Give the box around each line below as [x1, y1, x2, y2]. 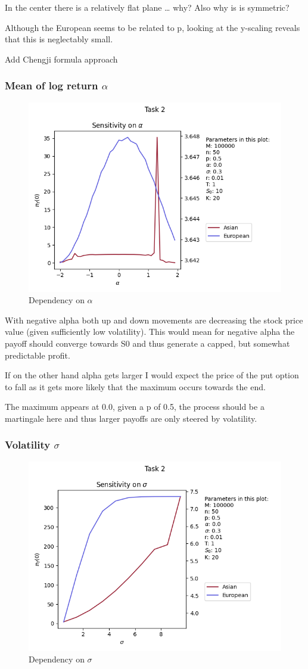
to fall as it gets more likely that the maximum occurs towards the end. [5, 380, 266, 393]
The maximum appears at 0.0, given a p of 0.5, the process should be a [5, 400, 265, 413]
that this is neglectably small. [5, 33, 113, 45]
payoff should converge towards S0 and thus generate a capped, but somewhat [5, 337, 290, 349]
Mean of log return [5, 78, 98, 93]
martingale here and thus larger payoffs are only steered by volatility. [5, 412, 257, 424]
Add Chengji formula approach [5, 52, 118, 65]
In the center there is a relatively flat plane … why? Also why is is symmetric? [5, 1, 290, 13]
